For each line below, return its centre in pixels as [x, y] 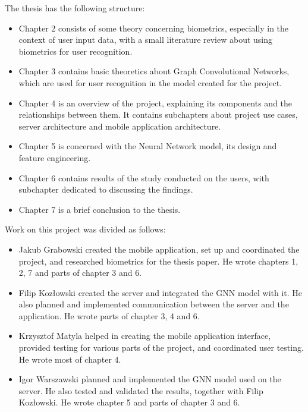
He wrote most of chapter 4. [70, 359]
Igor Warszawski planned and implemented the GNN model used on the [150, 379]
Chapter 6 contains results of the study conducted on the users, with [144, 177]
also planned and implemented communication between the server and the [154, 304]
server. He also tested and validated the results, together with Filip [141, 390]
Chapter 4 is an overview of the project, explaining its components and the [155, 103]
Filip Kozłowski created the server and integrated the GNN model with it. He [161, 292]
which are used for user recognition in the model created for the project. [150, 82]
